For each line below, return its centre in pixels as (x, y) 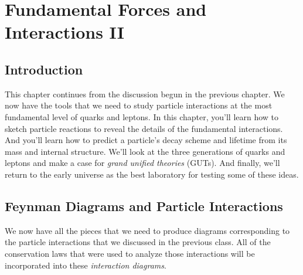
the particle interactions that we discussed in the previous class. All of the (138, 242)
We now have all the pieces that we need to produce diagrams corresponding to (147, 230)
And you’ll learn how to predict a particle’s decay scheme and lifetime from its (146, 140)
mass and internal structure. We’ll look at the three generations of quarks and (145, 151)
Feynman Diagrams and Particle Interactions (144, 206)
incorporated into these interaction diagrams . (86, 265)
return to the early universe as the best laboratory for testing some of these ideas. (152, 174)
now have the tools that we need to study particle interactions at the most (139, 105)
